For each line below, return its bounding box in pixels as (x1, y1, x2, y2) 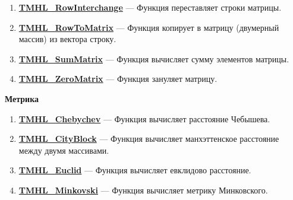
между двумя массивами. (18, 144, 109, 156)
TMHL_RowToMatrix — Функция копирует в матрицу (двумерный (18, 21, 279, 33)
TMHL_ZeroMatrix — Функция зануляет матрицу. (18, 72, 218, 85)
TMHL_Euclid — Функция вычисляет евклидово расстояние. (18, 164, 251, 176)
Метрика (5, 92, 39, 104)
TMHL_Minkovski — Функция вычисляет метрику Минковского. (18, 183, 268, 196)
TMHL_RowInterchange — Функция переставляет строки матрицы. (18, 1, 282, 13)
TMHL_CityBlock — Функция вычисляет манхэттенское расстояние (18, 132, 279, 145)
